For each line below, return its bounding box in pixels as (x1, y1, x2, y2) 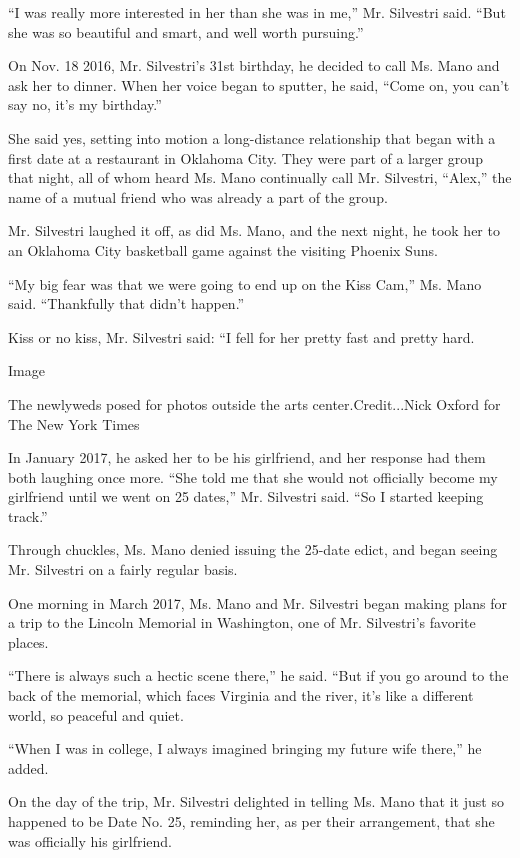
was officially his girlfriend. (8, 830, 172, 851)
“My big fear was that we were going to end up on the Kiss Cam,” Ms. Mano (8, 273, 482, 294)
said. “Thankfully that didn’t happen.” (8, 293, 245, 314)
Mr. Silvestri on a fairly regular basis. (8, 559, 238, 580)
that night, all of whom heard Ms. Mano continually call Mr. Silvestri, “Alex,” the (8, 167, 512, 188)
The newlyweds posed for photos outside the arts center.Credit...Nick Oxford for (8, 393, 501, 414)
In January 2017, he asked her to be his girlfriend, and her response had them (8, 447, 486, 468)
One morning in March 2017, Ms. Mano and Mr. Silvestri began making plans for (8, 592, 508, 613)
